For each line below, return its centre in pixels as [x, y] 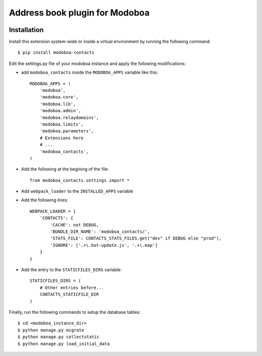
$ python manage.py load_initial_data [64, 344]
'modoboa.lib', [58, 104]
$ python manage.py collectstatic [58, 337]
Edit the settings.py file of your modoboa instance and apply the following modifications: [98, 64]
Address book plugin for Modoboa [79, 13]
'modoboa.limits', [62, 124]
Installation [26, 30]
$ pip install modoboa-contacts [56, 53]
